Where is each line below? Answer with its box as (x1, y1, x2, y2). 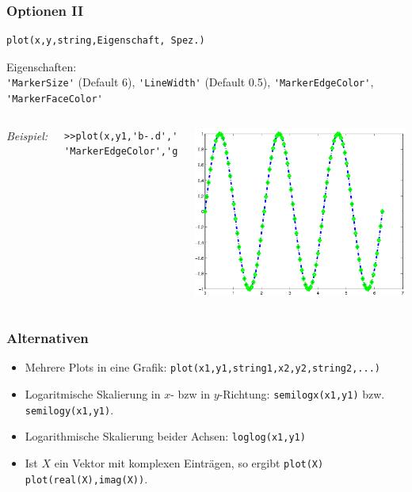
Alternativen (6, 327, 89, 347)
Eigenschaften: (6, 58, 77, 74)
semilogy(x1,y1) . (25, 401, 114, 418)
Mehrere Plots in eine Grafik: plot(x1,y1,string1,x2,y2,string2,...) (25, 359, 380, 376)
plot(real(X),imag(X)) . (25, 470, 148, 486)
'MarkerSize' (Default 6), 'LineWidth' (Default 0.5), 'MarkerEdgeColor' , (6, 74, 374, 90)
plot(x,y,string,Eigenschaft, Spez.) (6, 35, 205, 47)
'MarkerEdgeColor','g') (64, 146, 189, 158)
